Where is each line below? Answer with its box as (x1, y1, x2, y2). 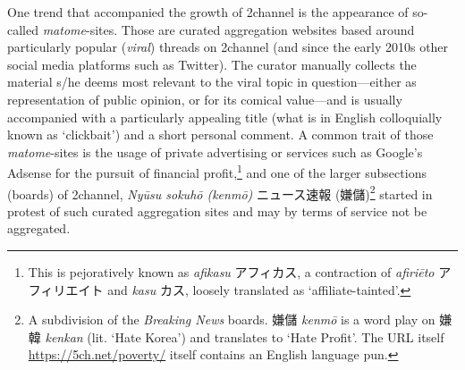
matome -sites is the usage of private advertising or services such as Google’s (7, 142, 423, 161)
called (7, 20, 38, 38)
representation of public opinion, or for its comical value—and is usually (7, 89, 402, 108)
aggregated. (7, 219, 71, 238)
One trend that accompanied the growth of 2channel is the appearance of (7, 3, 409, 21)
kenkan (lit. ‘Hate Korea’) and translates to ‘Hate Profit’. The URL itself (45, 327, 444, 346)
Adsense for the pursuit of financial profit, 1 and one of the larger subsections (7, 161, 427, 181)
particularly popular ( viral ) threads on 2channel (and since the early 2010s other (7, 38, 449, 56)
